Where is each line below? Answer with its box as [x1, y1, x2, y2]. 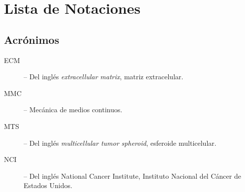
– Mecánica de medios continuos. [24, 104, 122, 115]
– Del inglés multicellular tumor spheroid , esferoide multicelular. [24, 137, 216, 148]
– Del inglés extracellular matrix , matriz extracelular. [24, 71, 184, 82]
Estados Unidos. [24, 180, 72, 191]
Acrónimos [4, 32, 60, 47]
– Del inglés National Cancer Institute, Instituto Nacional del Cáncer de [24, 170, 241, 181]
